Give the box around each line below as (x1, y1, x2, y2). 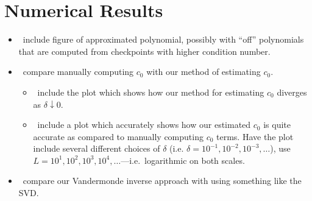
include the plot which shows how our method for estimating (37, 85, 264, 98)
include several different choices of (33, 142, 160, 155)
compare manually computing (23, 65, 134, 78)
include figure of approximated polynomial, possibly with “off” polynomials (23, 33, 304, 46)
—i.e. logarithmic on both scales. (121, 153, 245, 166)
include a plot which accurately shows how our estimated (37, 118, 251, 131)
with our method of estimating (146, 65, 261, 78)
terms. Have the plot (216, 130, 294, 143)
